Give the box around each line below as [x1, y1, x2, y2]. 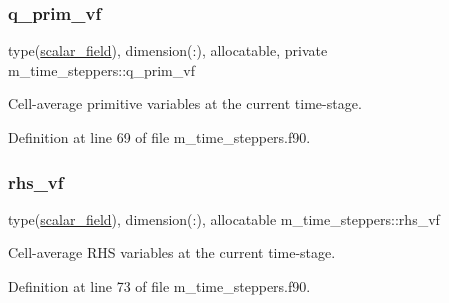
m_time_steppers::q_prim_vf [8, 59, 195, 80]
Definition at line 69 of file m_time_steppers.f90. [8, 127, 311, 147]
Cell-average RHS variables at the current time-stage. [8, 242, 336, 263]
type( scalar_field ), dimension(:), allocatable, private [8, 40, 328, 61]
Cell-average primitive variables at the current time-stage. [8, 93, 362, 114]
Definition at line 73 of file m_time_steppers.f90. [8, 276, 311, 296]
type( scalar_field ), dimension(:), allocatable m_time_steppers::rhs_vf [8, 208, 440, 229]
